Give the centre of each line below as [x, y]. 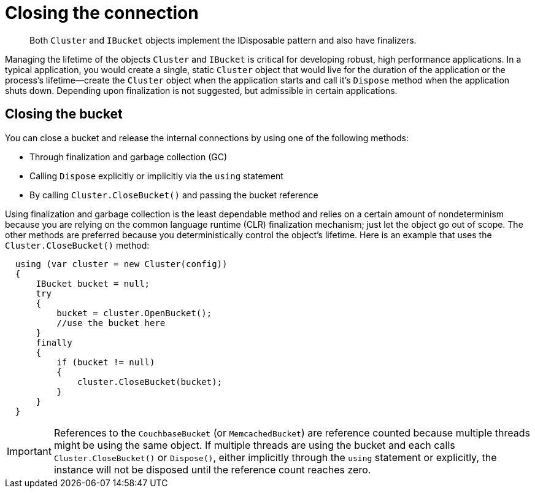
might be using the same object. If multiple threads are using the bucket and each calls [254, 445]
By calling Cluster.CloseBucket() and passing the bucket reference [174, 195]
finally [54, 342]
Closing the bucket [64, 114]
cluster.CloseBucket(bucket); [150, 382]
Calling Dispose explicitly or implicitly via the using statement [156, 176]
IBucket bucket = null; [93, 283]
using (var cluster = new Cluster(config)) [121, 264]
